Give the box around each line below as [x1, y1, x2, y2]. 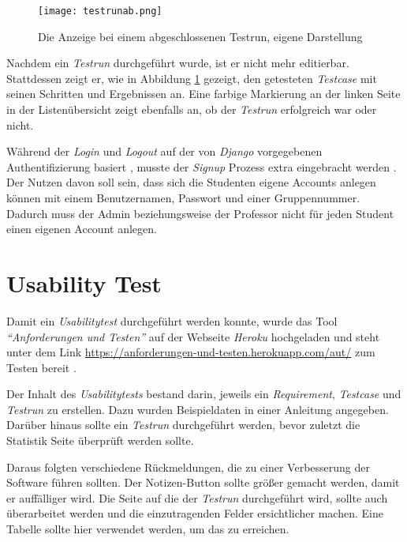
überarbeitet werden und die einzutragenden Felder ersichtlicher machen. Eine [6, 505, 383, 521]
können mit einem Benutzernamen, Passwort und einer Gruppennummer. [6, 190, 360, 205]
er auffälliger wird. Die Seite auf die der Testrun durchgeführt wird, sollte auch [6, 489, 388, 506]
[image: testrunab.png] [38, 6, 162, 17]
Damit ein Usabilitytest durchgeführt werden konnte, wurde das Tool [6, 312, 338, 329]
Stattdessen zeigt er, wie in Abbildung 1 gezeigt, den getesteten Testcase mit [6, 70, 377, 86]
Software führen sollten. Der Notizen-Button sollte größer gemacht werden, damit [6, 474, 400, 491]
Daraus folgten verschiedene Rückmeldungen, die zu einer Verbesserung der [6, 458, 370, 475]
